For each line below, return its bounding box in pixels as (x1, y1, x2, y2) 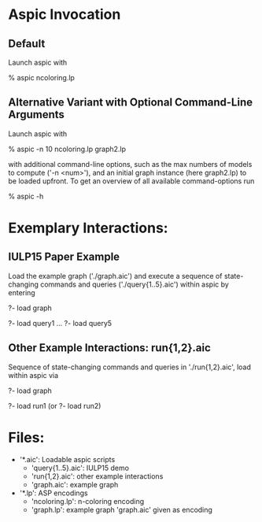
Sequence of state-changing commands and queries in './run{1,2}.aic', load (8, 362, 252, 372)
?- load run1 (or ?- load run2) (8, 401, 101, 410)
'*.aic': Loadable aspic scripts (19, 454, 116, 464)
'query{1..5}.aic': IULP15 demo (31, 463, 130, 472)
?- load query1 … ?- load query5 (8, 318, 113, 328)
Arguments (8, 108, 65, 121)
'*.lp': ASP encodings (19, 488, 88, 498)
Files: (8, 428, 45, 446)
